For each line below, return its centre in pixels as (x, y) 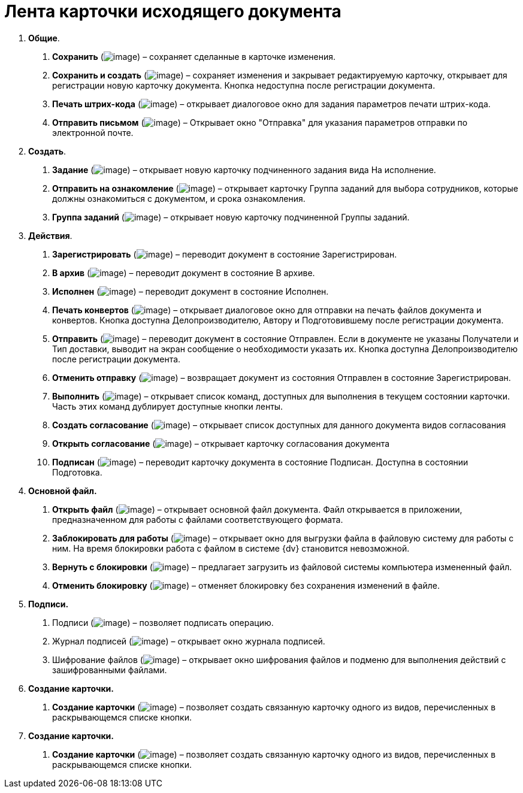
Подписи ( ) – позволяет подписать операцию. (163, 622)
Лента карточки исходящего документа (173, 11)
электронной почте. (93, 132)
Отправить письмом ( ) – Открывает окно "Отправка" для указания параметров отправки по (260, 122)
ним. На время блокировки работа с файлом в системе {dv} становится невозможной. (231, 548)
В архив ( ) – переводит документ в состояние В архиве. (184, 273)
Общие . (44, 38)
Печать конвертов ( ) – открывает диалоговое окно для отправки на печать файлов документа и (267, 310)
